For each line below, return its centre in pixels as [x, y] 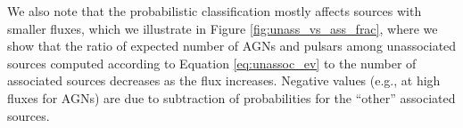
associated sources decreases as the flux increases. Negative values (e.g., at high [224, 80]
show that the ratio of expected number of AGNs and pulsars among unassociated [232, 46]
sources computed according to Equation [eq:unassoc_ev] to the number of [212, 63]
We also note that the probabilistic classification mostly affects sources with [215, 11]
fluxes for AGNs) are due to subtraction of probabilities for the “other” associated [231, 97]
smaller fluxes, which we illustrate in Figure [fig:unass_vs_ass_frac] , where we [223, 28]
